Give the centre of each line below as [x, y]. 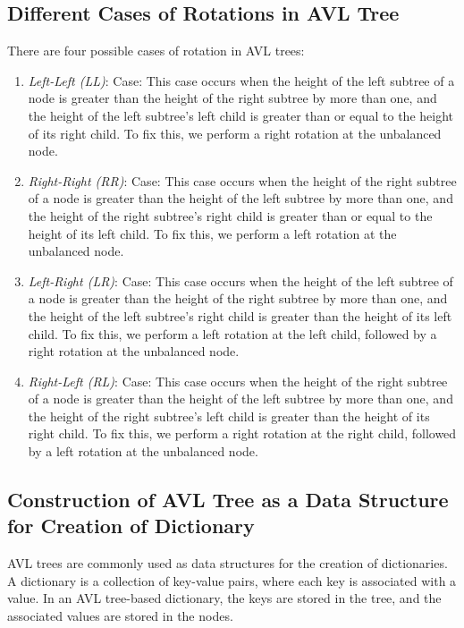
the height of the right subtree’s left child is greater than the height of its [229, 416]
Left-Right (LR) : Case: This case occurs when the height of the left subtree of [240, 280]
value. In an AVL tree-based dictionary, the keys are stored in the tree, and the [224, 598]
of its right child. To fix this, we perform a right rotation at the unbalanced [235, 133]
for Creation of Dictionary [131, 526]
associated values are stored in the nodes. [120, 616]
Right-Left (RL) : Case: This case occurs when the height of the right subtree [238, 381]
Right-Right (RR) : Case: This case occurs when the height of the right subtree [242, 180]
